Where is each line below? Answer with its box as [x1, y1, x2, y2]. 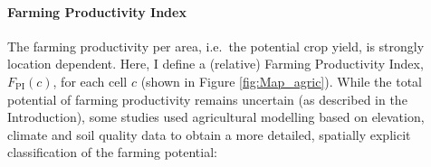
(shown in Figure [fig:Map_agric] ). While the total [140, 71, 422, 90]
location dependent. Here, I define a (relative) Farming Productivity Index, [7, 54, 424, 73]
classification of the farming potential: [7, 143, 217, 162]
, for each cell [53, 71, 128, 90]
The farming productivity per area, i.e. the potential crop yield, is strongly [7, 36, 425, 55]
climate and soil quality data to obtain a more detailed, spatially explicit [7, 125, 411, 144]
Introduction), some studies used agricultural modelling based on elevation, [7, 107, 425, 126]
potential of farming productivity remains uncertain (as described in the [7, 89, 407, 108]
